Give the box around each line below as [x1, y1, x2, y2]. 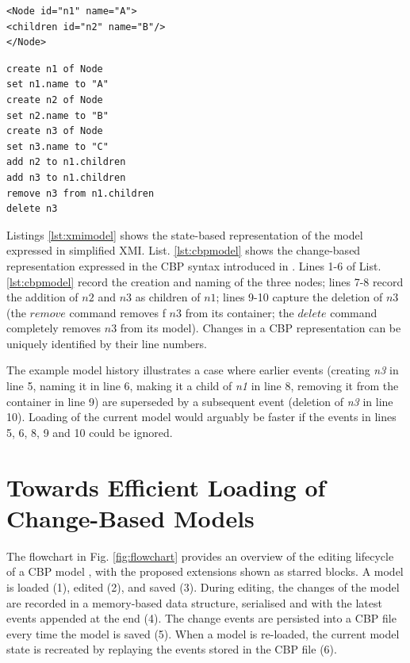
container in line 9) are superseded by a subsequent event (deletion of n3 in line [6, 393, 393, 409]
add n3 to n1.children [6, 171, 126, 183]
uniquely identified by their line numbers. [6, 335, 207, 351]
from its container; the [185, 304, 294, 320]
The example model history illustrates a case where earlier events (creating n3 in [6, 362, 399, 378]
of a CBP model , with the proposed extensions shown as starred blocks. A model [6, 563, 404, 580]
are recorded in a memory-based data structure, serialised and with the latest [6, 594, 382, 611]
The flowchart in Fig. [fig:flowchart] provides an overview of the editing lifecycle [6, 547, 394, 564]
